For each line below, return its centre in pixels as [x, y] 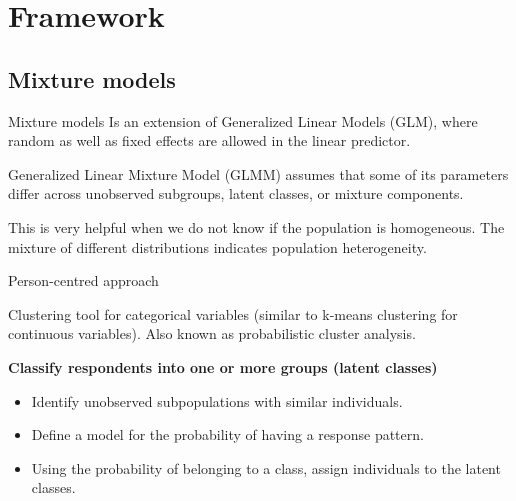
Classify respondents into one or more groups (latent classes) [223, 366]
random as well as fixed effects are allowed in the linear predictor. [209, 140]
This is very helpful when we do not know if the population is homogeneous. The [256, 226]
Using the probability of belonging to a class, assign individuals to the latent [266, 467]
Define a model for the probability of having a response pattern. [227, 434]
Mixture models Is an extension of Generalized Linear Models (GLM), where [243, 120]
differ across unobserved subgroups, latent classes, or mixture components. [236, 193]
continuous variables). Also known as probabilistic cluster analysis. [212, 333]
